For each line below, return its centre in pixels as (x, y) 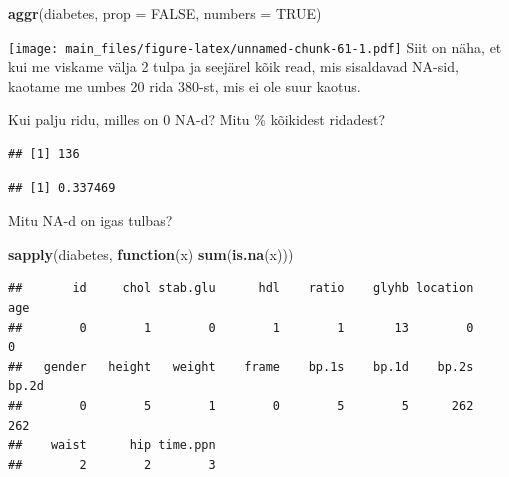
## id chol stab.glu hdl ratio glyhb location (241, 288)
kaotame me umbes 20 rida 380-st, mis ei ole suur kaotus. (184, 85)
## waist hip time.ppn (112, 445)
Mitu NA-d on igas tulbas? (90, 220)
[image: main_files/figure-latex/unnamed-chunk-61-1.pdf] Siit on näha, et (255, 46)
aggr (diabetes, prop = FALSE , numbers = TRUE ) (165, 13)
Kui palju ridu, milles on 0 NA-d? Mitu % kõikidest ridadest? (197, 119)
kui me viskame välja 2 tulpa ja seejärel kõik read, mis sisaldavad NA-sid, (233, 66)
